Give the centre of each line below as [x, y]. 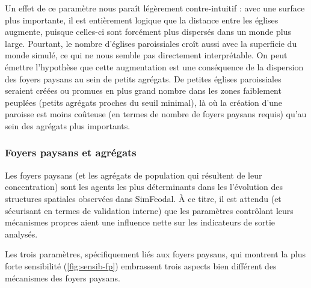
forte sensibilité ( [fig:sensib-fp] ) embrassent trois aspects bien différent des [141, 265]
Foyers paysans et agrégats [71, 152]
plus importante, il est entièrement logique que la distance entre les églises [142, 20]
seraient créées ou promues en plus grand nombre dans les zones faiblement [143, 90]
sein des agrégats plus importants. [68, 125]
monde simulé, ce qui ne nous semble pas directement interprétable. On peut [146, 55]
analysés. [21, 234]
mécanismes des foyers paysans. [63, 277]
